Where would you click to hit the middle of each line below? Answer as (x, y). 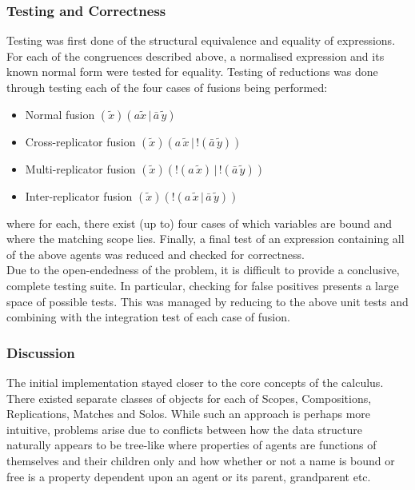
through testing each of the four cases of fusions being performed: (167, 87)
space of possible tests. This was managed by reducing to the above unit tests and (207, 301)
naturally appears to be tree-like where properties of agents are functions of (192, 445)
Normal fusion (60, 114)
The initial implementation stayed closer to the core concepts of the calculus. (195, 382)
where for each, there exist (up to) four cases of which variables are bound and (199, 223)
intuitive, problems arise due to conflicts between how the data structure (184, 429)
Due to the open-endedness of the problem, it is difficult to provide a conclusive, (203, 270)
